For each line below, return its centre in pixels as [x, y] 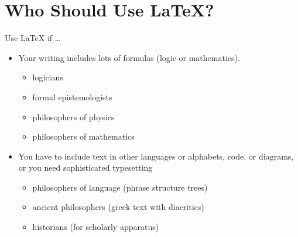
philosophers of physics [73, 116]
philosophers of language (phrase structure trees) [120, 187]
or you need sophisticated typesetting [85, 167]
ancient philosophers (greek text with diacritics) [118, 207]
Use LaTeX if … [33, 38]
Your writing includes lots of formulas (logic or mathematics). [129, 57]
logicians [48, 77]
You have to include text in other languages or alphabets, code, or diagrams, [156, 156]
